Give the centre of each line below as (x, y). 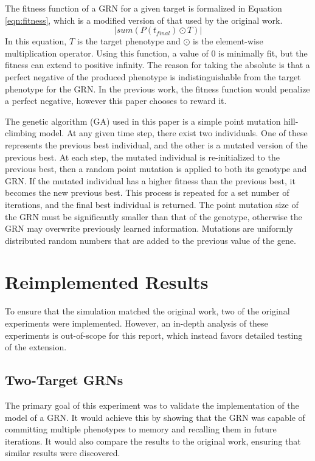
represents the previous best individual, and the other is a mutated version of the (156, 144)
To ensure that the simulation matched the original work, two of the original (147, 311)
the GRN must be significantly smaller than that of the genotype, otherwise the (154, 216)
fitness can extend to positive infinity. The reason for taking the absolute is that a (157, 65)
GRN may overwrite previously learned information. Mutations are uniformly (149, 228)
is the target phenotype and (129, 41)
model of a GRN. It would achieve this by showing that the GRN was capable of (155, 417)
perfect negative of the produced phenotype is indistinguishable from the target (153, 76)
